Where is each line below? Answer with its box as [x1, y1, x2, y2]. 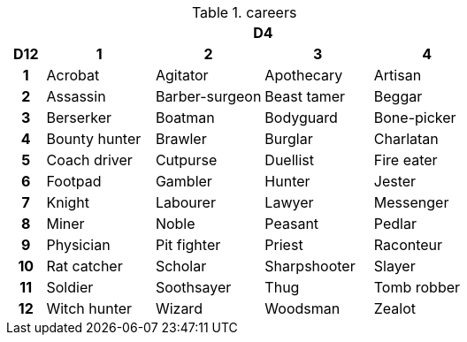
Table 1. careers [191, 4, 297, 21]
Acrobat [46, 66, 100, 84]
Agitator [155, 66, 209, 84]
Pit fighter [155, 236, 221, 254]
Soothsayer [155, 278, 232, 296]
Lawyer [264, 194, 314, 211]
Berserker [46, 109, 112, 126]
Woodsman [264, 300, 341, 317]
